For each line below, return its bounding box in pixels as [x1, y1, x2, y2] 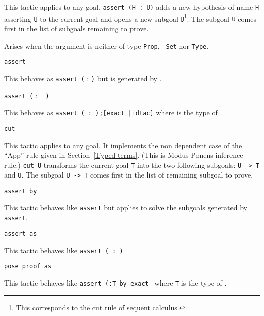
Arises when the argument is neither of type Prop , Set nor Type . [4, 40, 209, 51]
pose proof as [4, 263, 52, 270]
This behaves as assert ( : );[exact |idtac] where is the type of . [4, 107, 222, 118]
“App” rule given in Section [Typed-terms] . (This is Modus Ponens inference [4, 150, 243, 160]
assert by [4, 188, 37, 195]
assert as [4, 230, 37, 237]
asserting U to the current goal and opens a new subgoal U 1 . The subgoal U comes [4, 12, 256, 24]
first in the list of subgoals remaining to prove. [4, 23, 149, 33]
